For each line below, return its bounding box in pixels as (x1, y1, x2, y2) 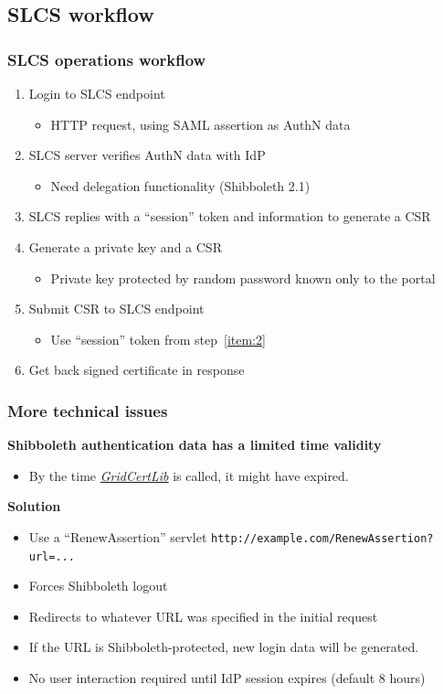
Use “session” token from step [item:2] (50, 329, 266, 348)
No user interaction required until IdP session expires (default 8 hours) (28, 668, 426, 688)
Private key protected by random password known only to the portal (50, 268, 436, 287)
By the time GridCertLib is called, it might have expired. (28, 465, 349, 485)
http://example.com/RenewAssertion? (211, 531, 434, 545)
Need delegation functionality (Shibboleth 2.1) (50, 176, 311, 195)
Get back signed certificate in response (28, 360, 245, 379)
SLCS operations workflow (7, 48, 206, 70)
